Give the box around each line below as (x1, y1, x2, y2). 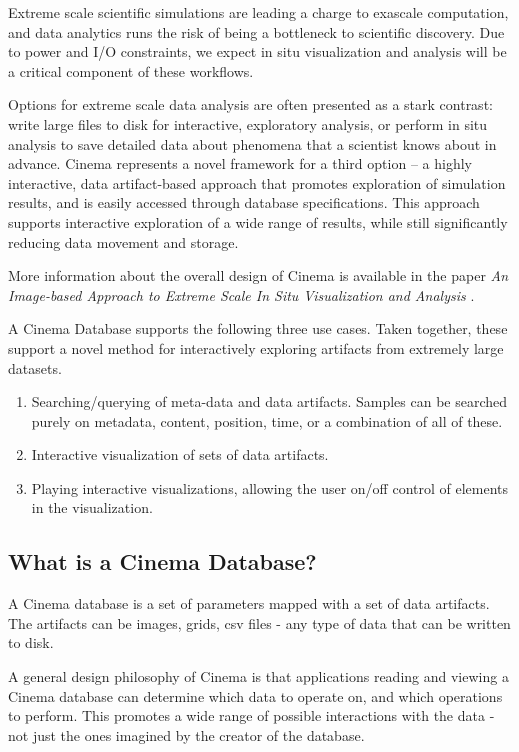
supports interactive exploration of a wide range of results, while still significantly (8, 211, 508, 232)
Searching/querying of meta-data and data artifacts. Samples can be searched (31, 391, 508, 412)
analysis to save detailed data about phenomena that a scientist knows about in (8, 133, 497, 154)
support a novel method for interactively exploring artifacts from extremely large (8, 337, 504, 358)
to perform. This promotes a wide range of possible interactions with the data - (8, 705, 495, 726)
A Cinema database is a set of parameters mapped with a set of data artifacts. (8, 593, 490, 614)
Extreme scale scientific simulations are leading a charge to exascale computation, (8, 2, 509, 22)
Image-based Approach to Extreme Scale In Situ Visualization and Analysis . (8, 284, 475, 305)
